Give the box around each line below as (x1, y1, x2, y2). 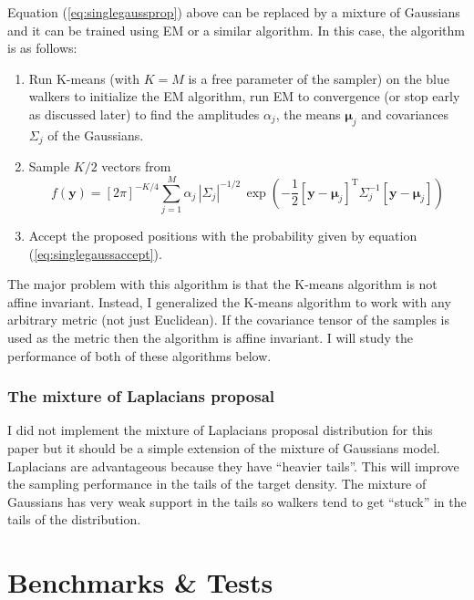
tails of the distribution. (7, 510, 141, 529)
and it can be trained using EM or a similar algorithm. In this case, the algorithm (7, 20, 465, 39)
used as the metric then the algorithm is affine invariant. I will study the (7, 327, 413, 347)
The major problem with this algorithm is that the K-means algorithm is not (7, 274, 438, 294)
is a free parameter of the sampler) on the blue (188, 68, 449, 88)
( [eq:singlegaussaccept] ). (28, 243, 162, 263)
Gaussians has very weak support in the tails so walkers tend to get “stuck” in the (7, 491, 467, 511)
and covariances (361, 104, 449, 123)
